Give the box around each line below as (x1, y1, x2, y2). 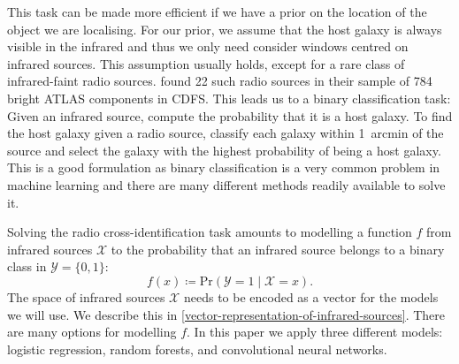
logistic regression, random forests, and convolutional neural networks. (7, 339, 387, 358)
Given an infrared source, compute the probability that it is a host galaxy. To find (7, 106, 453, 125)
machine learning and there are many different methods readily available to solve (7, 175, 446, 193)
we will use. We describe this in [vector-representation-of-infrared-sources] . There (7, 305, 446, 323)
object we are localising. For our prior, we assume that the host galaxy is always (7, 19, 442, 38)
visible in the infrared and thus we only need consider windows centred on (7, 37, 409, 56)
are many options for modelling (7, 322, 177, 341)
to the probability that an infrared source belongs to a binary (111, 239, 445, 258)
